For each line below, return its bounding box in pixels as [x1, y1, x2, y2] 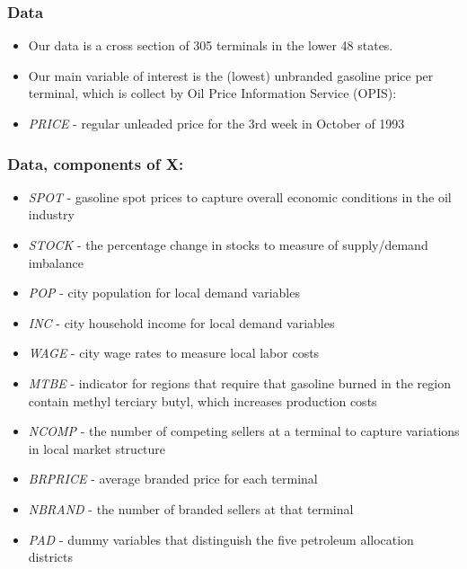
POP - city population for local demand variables [28, 283, 300, 302]
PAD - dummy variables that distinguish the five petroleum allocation [28, 529, 414, 548]
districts [28, 547, 73, 566]
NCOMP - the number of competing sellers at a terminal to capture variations [28, 422, 460, 440]
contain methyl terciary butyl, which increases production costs [28, 391, 377, 410]
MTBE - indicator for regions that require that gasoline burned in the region [28, 373, 451, 392]
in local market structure [28, 439, 166, 458]
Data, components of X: [7, 152, 184, 174]
